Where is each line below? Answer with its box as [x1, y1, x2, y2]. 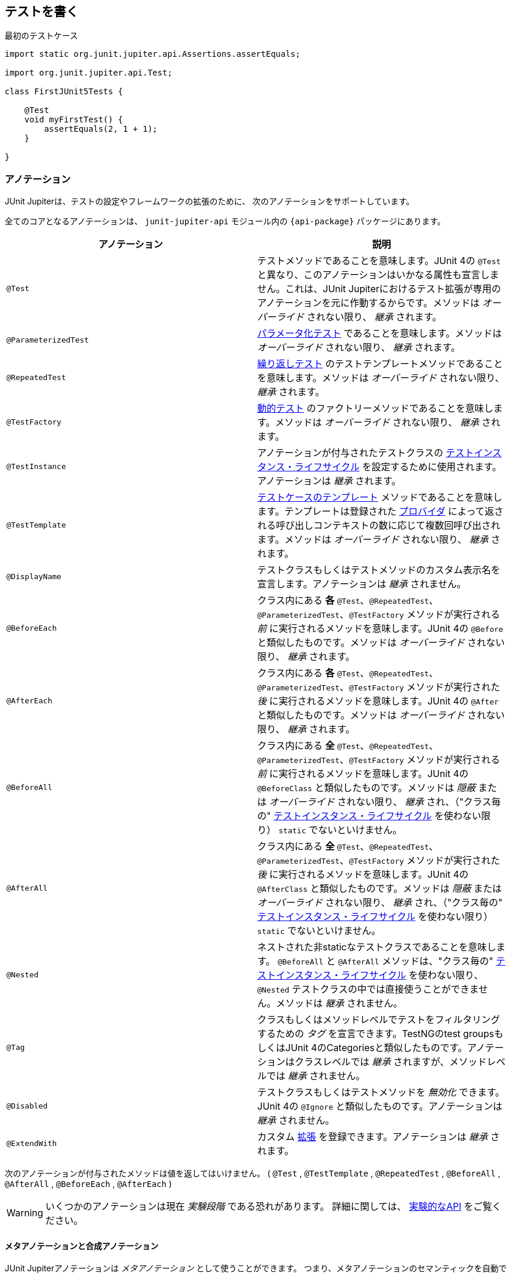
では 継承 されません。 [267, 1070, 365, 1082]
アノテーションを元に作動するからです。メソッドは [257, 297, 480, 309]
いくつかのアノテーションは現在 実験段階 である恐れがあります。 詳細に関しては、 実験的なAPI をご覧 [45, 1200, 492, 1213]
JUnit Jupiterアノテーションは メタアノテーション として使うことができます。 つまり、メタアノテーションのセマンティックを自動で [5, 1263, 507, 1274]
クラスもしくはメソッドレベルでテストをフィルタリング [257, 1014, 500, 1026]
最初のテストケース [5, 30, 78, 41]
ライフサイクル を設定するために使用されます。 [294, 461, 502, 473]
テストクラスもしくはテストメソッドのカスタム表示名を [257, 564, 500, 576]
